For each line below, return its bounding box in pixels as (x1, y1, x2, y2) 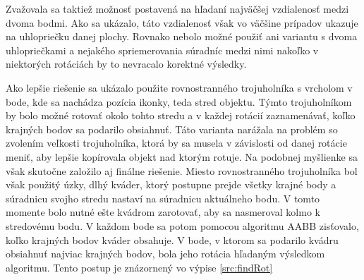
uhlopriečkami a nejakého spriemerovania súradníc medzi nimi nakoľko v (6, 42, 319, 57)
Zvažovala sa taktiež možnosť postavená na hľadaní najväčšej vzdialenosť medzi (6, 1, 349, 16)
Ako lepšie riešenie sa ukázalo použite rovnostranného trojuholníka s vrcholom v (6, 80, 353, 95)
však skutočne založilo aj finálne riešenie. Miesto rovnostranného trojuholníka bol (6, 163, 358, 178)
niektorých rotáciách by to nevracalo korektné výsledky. (6, 56, 247, 71)
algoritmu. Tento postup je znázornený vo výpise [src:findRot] (6, 260, 273, 274)
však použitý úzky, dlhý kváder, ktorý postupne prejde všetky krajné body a (6, 177, 336, 192)
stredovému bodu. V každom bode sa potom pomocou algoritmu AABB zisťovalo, (6, 218, 359, 233)
